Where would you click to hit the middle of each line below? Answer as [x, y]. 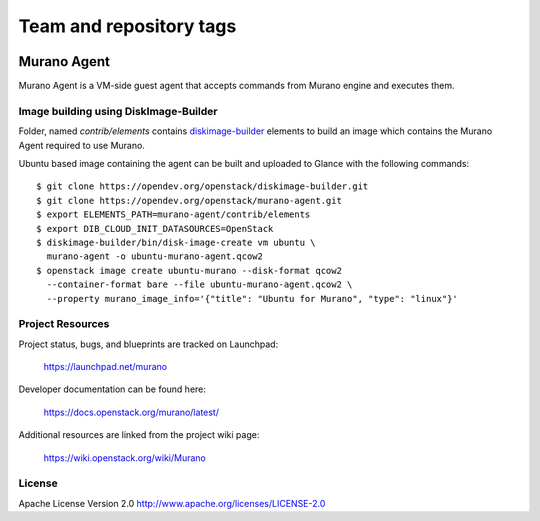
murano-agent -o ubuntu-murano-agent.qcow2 [155, 256]
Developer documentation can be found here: [112, 389]
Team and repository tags [127, 26]
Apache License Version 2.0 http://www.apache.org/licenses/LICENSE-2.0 [172, 503]
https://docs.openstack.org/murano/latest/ [131, 412]
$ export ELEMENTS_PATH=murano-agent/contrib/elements [173, 214]
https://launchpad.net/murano [105, 367]
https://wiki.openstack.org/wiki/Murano [125, 457]
